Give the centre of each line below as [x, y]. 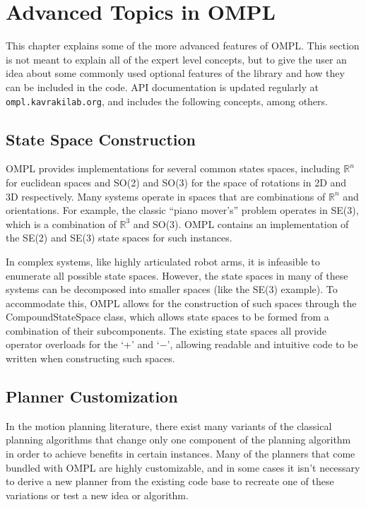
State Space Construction [101, 139]
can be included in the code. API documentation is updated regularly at [162, 87]
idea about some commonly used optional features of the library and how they [175, 73]
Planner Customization [92, 396]
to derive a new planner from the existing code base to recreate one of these [170, 481]
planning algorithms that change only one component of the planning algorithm [178, 440]
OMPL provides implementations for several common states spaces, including [173, 168]
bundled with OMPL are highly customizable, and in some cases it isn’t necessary [183, 467]
